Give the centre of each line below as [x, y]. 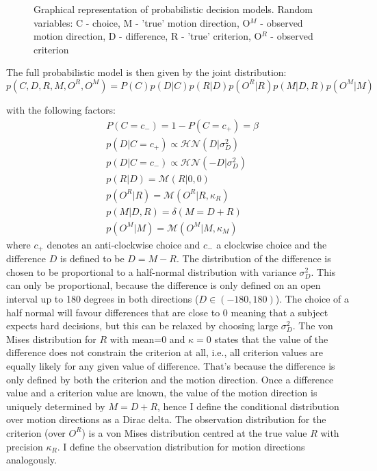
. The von [313, 326]
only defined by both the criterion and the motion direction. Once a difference [170, 379]
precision [25, 446]
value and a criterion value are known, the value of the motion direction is [162, 393]
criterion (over [36, 432]
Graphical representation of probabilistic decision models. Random [173, 9]
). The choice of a [312, 299]
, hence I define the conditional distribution [248, 406]
